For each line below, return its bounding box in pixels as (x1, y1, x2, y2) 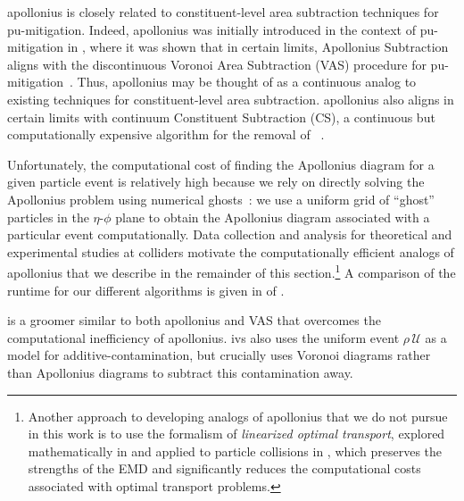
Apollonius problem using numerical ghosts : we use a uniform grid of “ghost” (7, 189, 435, 208)
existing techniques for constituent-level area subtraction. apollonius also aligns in (7, 89, 454, 108)
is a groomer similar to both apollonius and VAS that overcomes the (7, 311, 381, 330)
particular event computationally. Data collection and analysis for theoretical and (7, 225, 452, 244)
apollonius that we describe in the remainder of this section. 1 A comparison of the (7, 261, 456, 281)
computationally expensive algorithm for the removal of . (7, 125, 325, 144)
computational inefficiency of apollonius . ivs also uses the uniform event (7, 328, 400, 347)
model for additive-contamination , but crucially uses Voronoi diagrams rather (7, 346, 431, 364)
